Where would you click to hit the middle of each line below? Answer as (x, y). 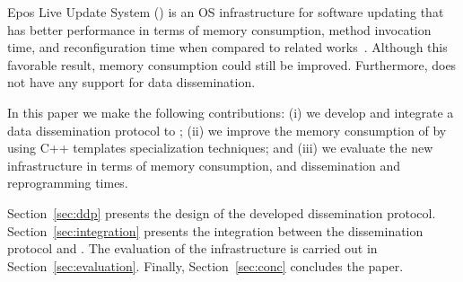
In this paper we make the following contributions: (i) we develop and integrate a (231, 112)
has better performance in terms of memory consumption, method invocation (219, 29)
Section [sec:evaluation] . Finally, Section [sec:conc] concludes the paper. (205, 265)
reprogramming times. (68, 183)
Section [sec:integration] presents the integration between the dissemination (215, 230)
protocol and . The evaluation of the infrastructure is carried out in (192, 248)
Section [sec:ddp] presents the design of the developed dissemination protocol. (222, 212)
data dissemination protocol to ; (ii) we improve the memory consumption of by (227, 130)
